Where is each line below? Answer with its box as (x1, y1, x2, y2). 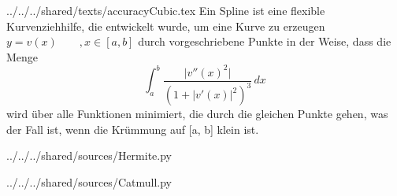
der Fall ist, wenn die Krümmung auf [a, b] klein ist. (6, 120, 259, 137)
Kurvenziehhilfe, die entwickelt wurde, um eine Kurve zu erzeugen (6, 17, 325, 34)
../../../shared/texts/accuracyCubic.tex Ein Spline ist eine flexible (6, 2, 325, 18)
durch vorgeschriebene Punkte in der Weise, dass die (138, 33, 391, 50)
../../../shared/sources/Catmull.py (6, 174, 172, 190)
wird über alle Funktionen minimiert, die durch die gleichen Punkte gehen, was (6, 105, 388, 122)
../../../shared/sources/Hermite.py (6, 147, 172, 164)
